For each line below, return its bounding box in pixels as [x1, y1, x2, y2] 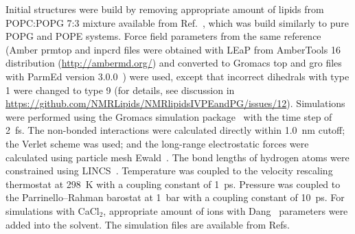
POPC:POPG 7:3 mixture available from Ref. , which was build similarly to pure [5, 15, 349, 30]
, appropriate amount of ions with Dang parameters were [103, 203, 348, 218]
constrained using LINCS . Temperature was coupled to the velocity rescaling [5, 163, 333, 178]
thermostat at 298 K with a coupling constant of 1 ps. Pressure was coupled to [5, 176, 341, 191]
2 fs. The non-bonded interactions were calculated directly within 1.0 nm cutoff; [5, 123, 345, 137]
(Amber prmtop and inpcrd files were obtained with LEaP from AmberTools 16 [5, 42, 341, 56]
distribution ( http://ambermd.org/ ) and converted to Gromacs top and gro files [5, 56, 342, 70]
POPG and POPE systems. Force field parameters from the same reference [5, 29, 321, 43]
